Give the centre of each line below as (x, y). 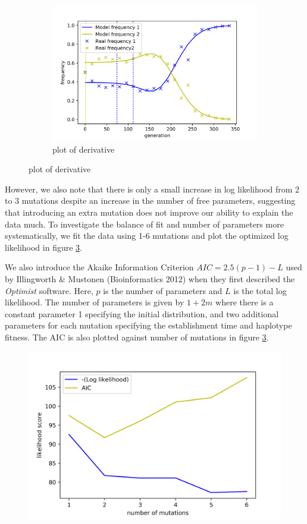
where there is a (245, 302)
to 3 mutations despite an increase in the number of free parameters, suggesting (150, 201)
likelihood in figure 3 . (43, 247)
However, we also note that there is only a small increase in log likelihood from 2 (152, 189)
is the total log (260, 290)
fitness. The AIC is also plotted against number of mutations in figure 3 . (137, 337)
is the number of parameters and (163, 290)
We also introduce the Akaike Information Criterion (99, 267)
